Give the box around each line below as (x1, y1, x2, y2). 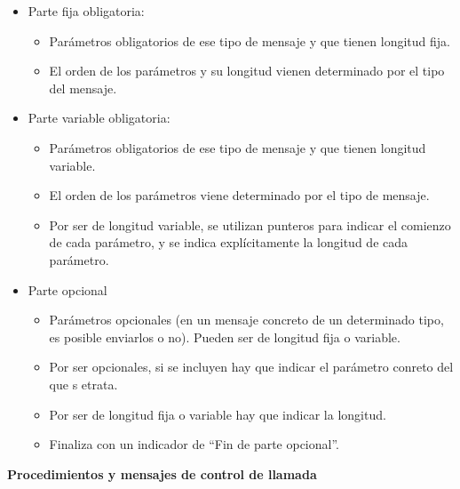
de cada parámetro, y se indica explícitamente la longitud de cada (49, 233, 408, 252)
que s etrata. (49, 374, 118, 393)
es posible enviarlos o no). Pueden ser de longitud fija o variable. (49, 327, 401, 346)
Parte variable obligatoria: (28, 108, 171, 127)
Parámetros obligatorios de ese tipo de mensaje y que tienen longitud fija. (49, 31, 450, 50)
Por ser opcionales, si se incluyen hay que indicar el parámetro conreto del (49, 357, 454, 376)
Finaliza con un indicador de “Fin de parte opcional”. (49, 435, 339, 453)
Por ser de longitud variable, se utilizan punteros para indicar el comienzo (49, 215, 451, 234)
